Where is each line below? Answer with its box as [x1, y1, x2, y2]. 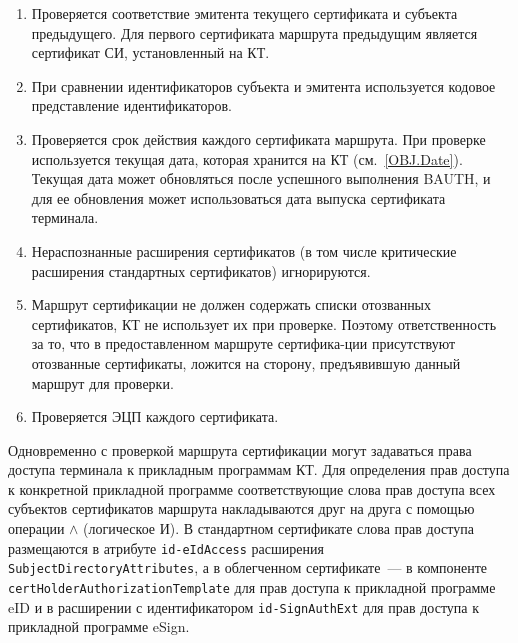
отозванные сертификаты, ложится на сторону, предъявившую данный [31, 352, 461, 373]
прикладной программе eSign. [8, 616, 190, 637]
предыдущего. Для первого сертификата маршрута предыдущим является [31, 22, 478, 43]
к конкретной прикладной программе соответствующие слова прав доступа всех [8, 478, 496, 499]
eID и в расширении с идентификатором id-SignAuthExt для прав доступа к [8, 596, 479, 617]
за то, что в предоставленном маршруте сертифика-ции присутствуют [31, 333, 456, 354]
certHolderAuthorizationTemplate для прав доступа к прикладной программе [8, 576, 496, 597]
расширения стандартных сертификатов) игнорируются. [31, 260, 371, 281]
